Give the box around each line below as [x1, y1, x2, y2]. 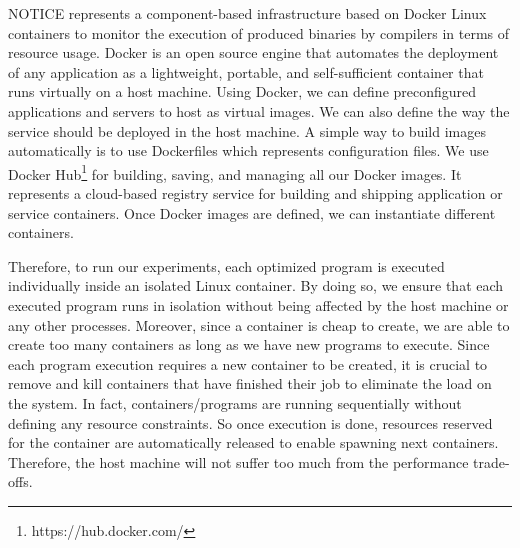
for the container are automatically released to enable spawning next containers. [8, 432, 499, 453]
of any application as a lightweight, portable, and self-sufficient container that [8, 61, 484, 82]
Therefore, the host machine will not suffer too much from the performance [8, 451, 469, 472]
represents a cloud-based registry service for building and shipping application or [8, 183, 503, 203]
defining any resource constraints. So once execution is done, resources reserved [8, 412, 493, 433]
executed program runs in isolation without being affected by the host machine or [8, 294, 509, 315]
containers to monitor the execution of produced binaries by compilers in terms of [8, 22, 510, 43]
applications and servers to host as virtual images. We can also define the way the [8, 100, 510, 121]
